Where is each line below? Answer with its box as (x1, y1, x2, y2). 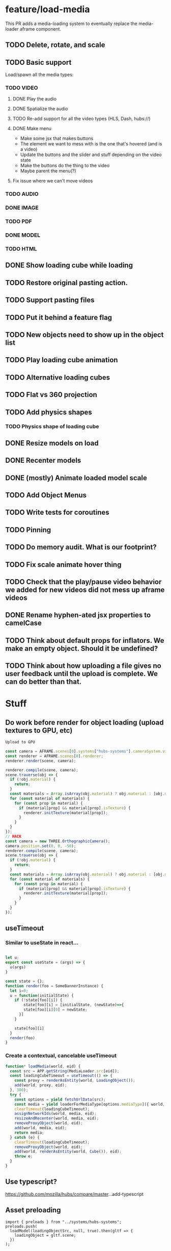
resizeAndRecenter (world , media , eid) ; (14, 1116, 99, 1121)
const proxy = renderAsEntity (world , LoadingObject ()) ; (14, 1078, 136, 1083)
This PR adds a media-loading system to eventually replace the (5, 20, 137, 27)
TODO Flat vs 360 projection (5, 390, 98, 399)
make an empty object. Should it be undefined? (5, 644, 158, 653)
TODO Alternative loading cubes (5, 373, 110, 382)
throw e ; (14, 1154, 33, 1159)
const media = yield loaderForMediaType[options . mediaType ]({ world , (14, 1102, 165, 1107)
